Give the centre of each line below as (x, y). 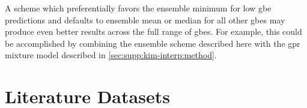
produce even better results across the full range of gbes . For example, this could (153, 31)
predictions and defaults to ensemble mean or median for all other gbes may (145, 19)
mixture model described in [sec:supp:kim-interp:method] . (111, 55)
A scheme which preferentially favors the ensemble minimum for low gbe (138, 8)
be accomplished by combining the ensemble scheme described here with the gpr (153, 43)
